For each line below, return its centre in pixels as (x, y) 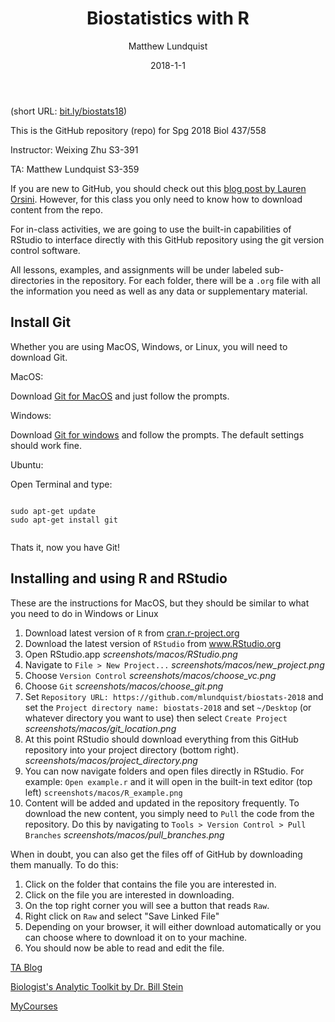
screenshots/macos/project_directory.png (111, 760)
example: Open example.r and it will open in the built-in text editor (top (168, 781)
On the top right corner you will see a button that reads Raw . (147, 905)
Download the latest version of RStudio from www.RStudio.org (153, 643)
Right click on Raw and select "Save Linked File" (122, 916)
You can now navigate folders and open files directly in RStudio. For (164, 771)
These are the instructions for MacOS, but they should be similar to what (160, 603)
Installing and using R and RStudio (119, 578)
